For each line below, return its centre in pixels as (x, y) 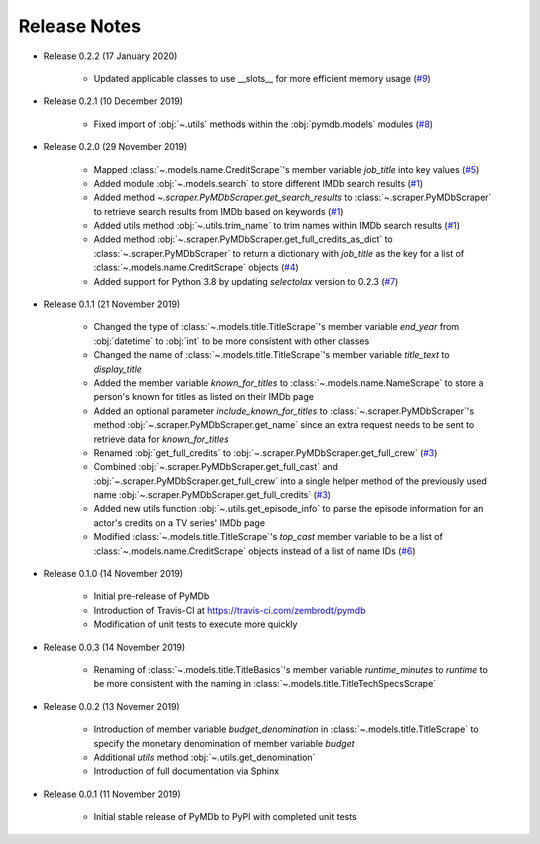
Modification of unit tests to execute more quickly (195, 624)
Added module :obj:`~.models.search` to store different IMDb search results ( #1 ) (258, 183)
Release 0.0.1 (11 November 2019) (112, 794)
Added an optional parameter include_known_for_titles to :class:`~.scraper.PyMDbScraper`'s (284, 411)
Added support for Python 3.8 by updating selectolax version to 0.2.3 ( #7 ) (246, 281)
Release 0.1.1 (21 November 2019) (112, 304)
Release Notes (80, 26)
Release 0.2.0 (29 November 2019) (115, 147)
